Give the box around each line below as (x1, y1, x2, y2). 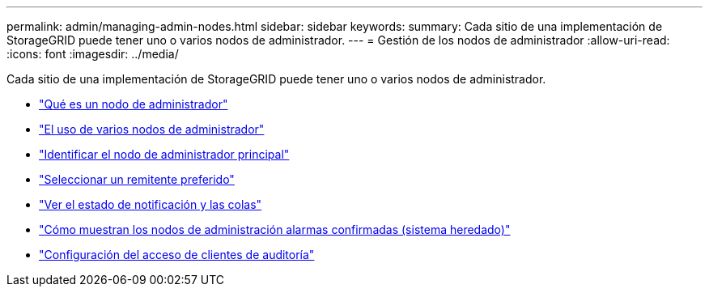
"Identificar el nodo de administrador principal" (39, 147, 290, 161)
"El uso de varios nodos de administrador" (39, 122, 265, 136)
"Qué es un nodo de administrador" (39, 97, 228, 111)
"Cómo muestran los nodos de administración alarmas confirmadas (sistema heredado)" (39, 223, 511, 236)
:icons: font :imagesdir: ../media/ (6, 47, 179, 61)
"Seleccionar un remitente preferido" (39, 172, 235, 186)
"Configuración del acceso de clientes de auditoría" (39, 248, 315, 261)
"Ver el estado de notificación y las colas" (39, 197, 262, 211)
